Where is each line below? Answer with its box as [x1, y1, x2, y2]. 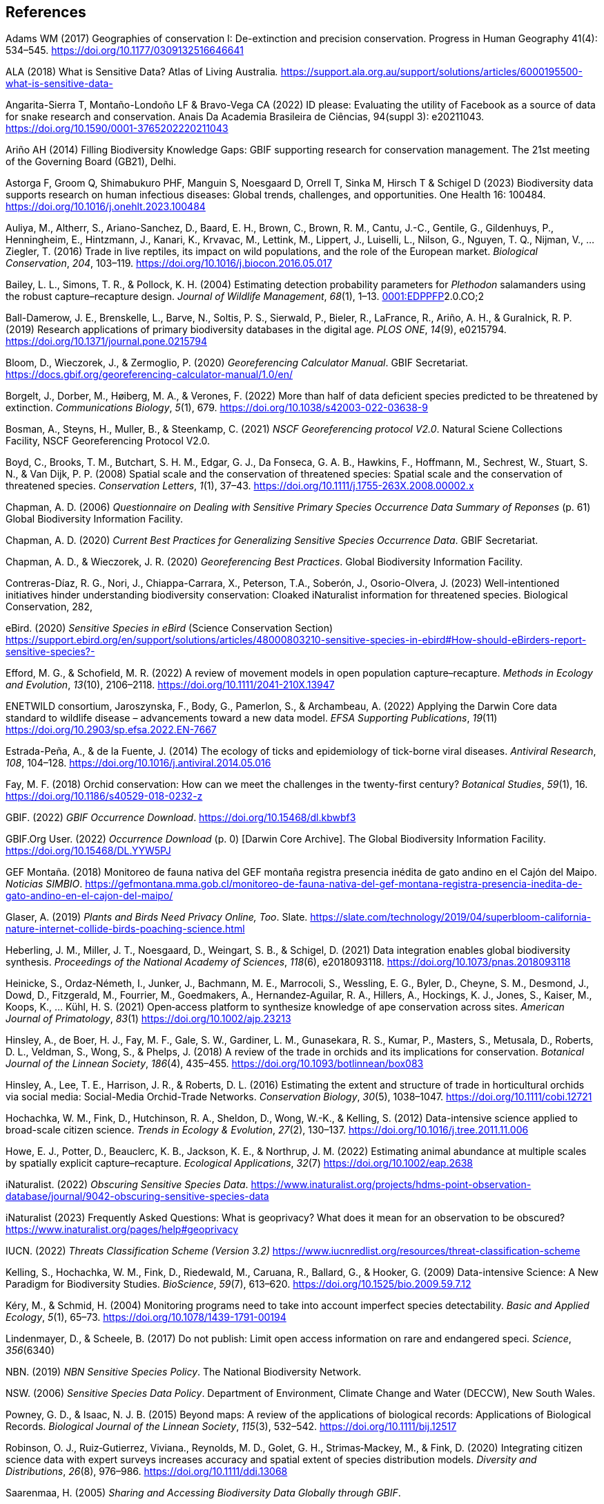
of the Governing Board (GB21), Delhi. [6, 156, 177, 168]
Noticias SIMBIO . [6, 878, 83, 890]
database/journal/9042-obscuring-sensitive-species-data [6, 1190, 269, 1203]
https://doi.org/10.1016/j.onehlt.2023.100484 [6, 200, 206, 213]
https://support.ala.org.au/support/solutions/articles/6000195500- [280, 66, 583, 78]
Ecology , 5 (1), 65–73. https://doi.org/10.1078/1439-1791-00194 [6, 1311, 286, 1324]
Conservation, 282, [6, 601, 92, 613]
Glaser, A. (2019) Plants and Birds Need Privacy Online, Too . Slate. [6, 911, 308, 923]
